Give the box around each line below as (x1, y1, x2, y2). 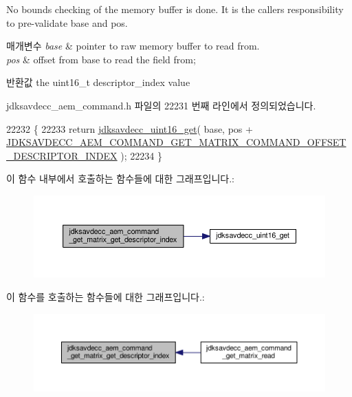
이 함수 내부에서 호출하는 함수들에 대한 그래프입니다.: (6, 171, 234, 186)
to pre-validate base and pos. (6, 15, 128, 30)
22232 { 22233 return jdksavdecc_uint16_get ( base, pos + (6, 121, 253, 136)
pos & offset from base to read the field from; (6, 52, 196, 66)
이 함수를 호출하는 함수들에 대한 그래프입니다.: (6, 290, 205, 304)
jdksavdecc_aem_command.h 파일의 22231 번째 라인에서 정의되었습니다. (6, 98, 316, 112)
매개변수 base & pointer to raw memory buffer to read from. (6, 39, 260, 53)
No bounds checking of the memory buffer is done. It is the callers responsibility (6, 2, 344, 16)
